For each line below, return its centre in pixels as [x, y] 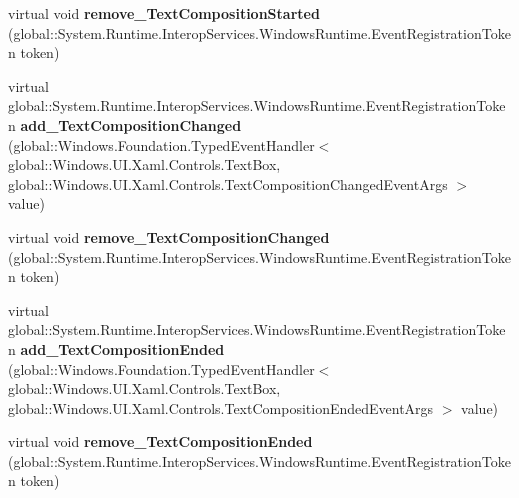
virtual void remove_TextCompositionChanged [169, 236]
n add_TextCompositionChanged [125, 124]
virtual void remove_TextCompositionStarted [164, 13]
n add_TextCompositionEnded [116, 348]
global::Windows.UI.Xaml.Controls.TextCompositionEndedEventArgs [221, 407]
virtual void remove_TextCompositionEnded [160, 441]
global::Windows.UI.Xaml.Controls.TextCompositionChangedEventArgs [228, 183]
